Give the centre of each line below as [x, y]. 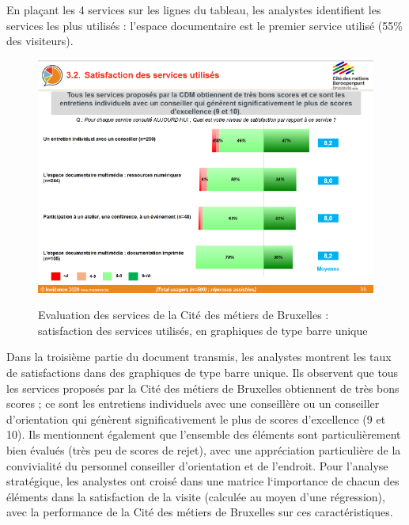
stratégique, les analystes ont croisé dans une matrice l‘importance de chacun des [203, 481]
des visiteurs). [40, 41]
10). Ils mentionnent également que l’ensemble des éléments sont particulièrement [204, 434]
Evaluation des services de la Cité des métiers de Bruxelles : [184, 315]
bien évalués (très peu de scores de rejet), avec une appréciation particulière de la [204, 449]
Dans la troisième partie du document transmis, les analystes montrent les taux [199, 357]
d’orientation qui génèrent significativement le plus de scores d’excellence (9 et [196, 418]
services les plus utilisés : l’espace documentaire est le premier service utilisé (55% [204, 25]
